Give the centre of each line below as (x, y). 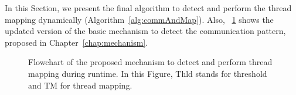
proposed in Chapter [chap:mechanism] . (76, 42)
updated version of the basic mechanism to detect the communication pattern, (145, 31)
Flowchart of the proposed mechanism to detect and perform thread (150, 62)
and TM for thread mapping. (80, 85)
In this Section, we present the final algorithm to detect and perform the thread (148, 8)
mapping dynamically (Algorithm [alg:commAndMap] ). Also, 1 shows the (139, 19)
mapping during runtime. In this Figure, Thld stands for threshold (148, 73)
